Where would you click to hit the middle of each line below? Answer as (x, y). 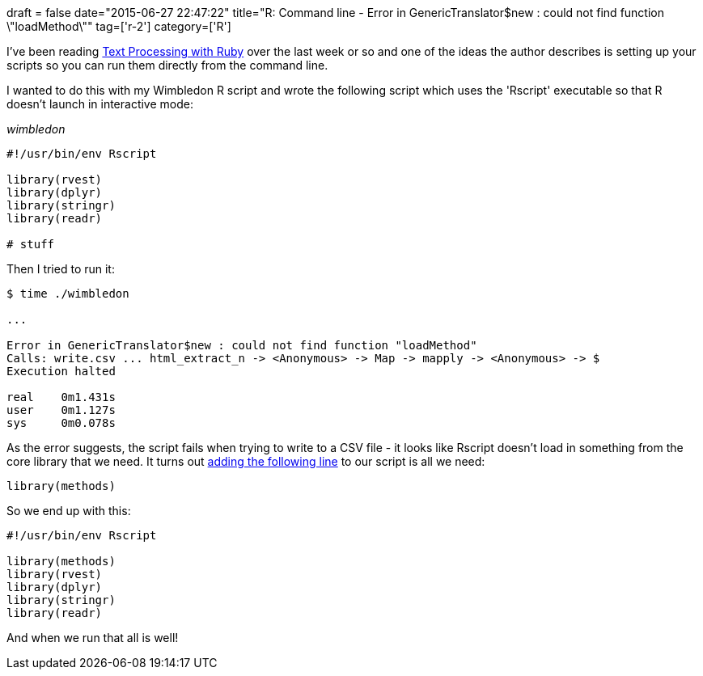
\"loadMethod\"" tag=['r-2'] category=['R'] (119, 26)
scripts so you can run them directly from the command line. (167, 65)
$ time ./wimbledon (68, 294)
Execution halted (61, 371)
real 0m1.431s (61, 397)
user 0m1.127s (61, 410)
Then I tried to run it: (61, 269)
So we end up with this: (69, 511)
